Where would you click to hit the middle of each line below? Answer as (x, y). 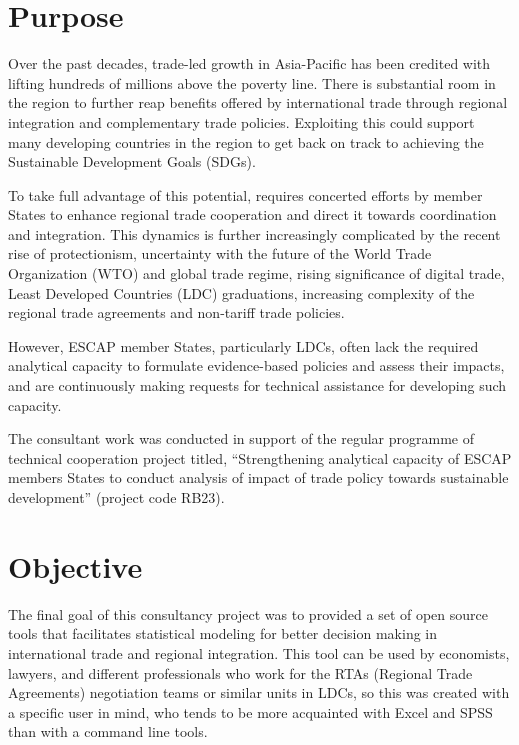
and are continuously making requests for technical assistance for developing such (257, 385)
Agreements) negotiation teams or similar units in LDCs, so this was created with (259, 692)
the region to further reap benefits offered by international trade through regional (258, 102)
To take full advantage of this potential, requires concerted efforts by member (245, 194)
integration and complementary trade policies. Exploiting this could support (241, 121)
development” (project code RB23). (116, 497)
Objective (75, 565)
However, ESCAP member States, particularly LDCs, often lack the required (243, 345)
